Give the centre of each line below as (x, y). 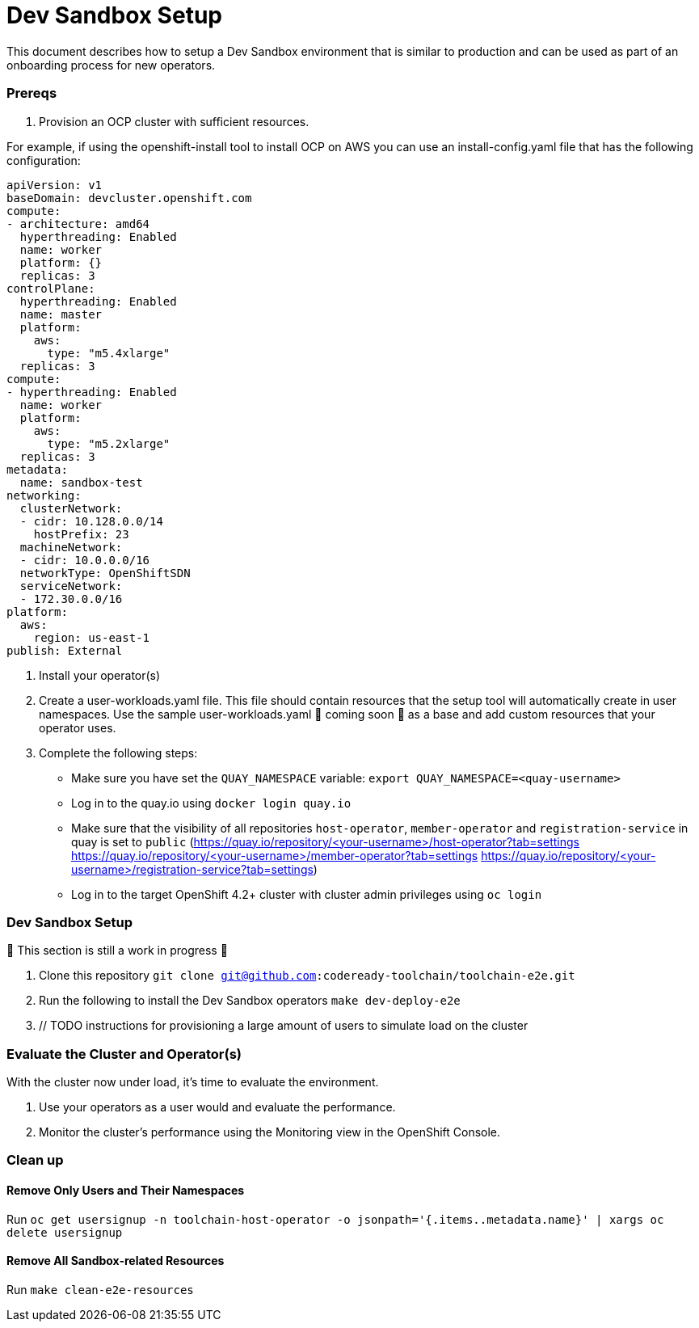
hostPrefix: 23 (81, 534)
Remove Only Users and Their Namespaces (126, 1190)
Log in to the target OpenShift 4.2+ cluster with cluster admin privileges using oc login (307, 894)
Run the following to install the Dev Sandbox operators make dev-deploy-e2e (250, 1001)
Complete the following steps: (118, 753)
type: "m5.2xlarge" (109, 443)
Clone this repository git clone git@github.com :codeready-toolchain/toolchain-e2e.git (307, 976)
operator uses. (78, 727)
